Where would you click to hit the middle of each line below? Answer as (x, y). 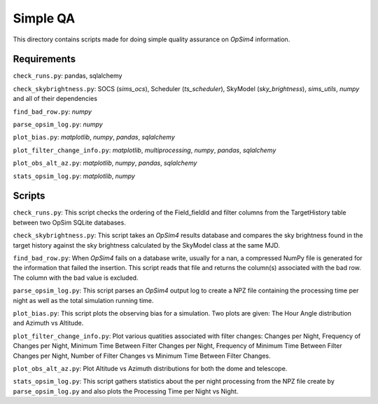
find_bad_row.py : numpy (52, 112)
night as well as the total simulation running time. (83, 300)
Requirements (44, 59)
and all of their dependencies (55, 99)
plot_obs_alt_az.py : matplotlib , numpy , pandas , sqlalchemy (105, 163)
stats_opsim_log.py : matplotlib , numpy (74, 176)
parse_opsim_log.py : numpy (58, 124)
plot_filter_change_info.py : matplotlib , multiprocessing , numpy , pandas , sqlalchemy (145, 150)
